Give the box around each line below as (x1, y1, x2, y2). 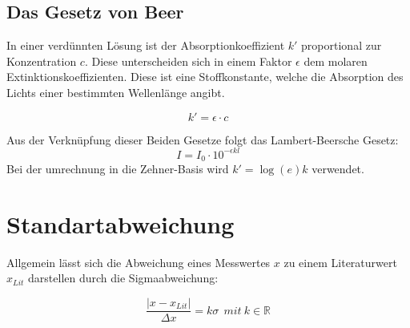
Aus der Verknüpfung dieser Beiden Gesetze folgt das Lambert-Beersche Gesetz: (6, 131, 399, 148)
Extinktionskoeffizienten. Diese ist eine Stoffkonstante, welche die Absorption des (6, 68, 404, 85)
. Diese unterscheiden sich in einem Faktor (84, 52, 292, 69)
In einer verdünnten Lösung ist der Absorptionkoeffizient (6, 37, 285, 54)
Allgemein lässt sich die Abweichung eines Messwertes (6, 253, 271, 270)
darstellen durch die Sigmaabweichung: (28, 269, 219, 286)
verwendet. (312, 160, 364, 177)
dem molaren (303, 52, 368, 69)
